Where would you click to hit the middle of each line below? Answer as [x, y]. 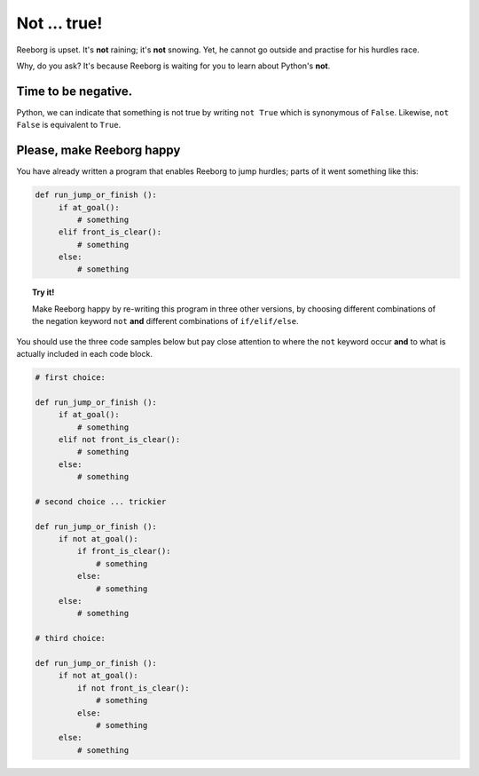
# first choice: [71, 377]
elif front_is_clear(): [110, 232]
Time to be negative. [75, 91]
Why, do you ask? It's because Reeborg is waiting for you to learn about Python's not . [173, 66]
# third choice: [71, 638]
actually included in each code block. [84, 354]
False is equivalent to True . [69, 125]
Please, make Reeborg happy [98, 150]
